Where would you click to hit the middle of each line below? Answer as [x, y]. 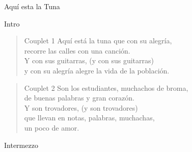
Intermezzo [21, 145]
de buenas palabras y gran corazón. [79, 98]
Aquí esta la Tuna [32, 6]
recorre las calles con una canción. [77, 50]
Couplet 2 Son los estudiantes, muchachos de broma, [106, 87]
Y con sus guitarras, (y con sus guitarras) [89, 60]
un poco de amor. [52, 127]
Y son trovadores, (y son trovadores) [81, 107]
